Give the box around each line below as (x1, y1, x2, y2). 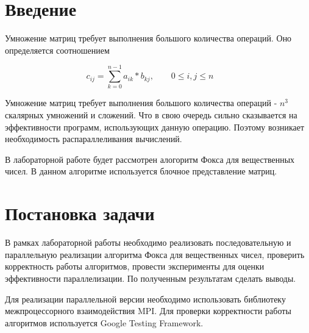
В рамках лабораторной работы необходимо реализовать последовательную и (5, 236, 291, 249)
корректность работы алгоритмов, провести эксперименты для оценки (5, 260, 265, 273)
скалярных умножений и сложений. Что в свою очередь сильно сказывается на (5, 109, 297, 121)
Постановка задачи (5, 201, 155, 226)
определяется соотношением (5, 43, 110, 56)
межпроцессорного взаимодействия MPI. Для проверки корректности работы (5, 304, 291, 317)
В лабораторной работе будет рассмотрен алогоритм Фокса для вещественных (5, 152, 295, 165)
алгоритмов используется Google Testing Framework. (5, 316, 204, 329)
